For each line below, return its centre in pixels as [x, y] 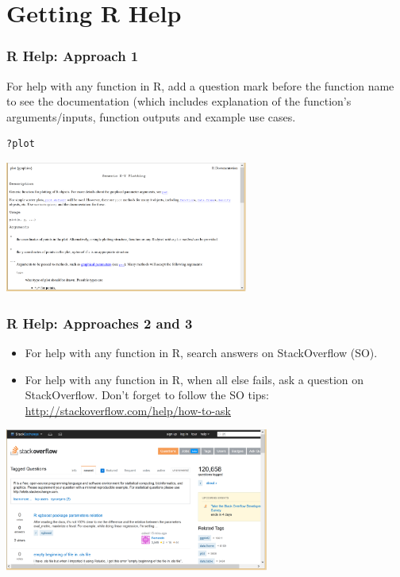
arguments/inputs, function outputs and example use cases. [151, 116]
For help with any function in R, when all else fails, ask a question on [194, 379]
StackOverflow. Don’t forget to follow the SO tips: [147, 395]
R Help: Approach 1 [73, 56]
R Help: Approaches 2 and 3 [100, 323]
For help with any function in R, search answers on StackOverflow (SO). [201, 353]
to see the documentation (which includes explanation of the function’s [179, 101]
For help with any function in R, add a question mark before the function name [200, 85]
